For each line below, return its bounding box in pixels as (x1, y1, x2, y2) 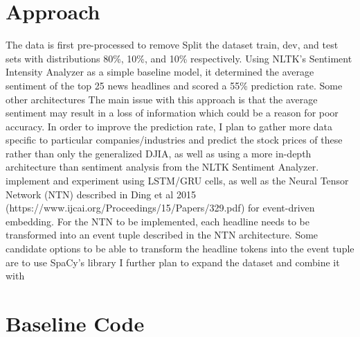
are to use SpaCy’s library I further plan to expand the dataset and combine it (6, 254, 340, 269)
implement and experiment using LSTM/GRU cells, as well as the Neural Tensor (6, 173, 349, 188)
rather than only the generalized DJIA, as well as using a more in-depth (6, 146, 312, 160)
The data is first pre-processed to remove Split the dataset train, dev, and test (6, 37, 339, 52)
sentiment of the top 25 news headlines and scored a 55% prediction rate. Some (6, 78, 343, 92)
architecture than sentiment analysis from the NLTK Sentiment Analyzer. (6, 159, 319, 174)
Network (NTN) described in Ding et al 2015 (6, 187, 196, 201)
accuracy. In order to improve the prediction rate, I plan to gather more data (6, 119, 333, 133)
